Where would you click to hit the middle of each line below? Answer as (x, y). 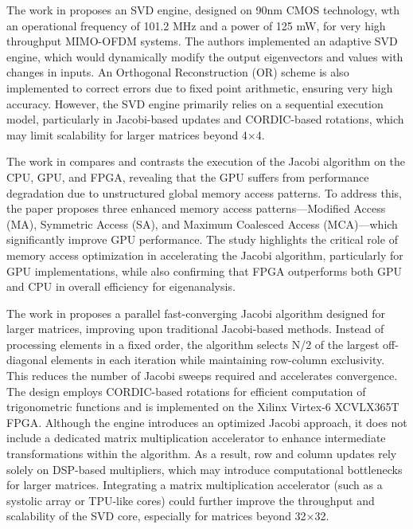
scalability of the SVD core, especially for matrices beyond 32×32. (168, 516)
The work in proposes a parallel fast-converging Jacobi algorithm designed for (196, 313)
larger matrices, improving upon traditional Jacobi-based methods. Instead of (195, 329)
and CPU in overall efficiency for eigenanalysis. (121, 286)
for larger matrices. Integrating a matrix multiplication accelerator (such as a (195, 485)
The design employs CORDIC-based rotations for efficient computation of (186, 391)
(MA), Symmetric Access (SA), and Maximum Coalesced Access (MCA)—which (202, 223)
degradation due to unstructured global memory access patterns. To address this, (204, 192)
